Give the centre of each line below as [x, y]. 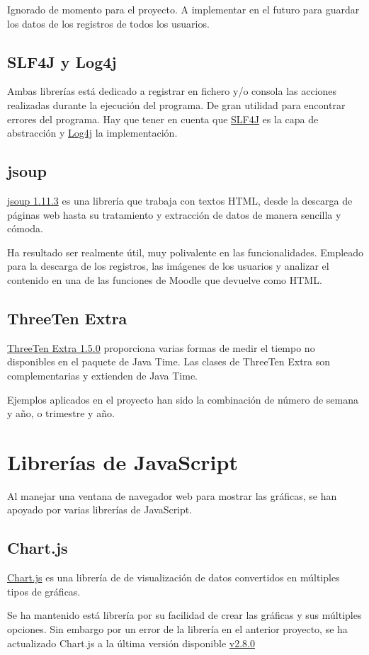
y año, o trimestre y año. [61, 413]
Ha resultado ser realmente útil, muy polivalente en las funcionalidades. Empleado [186, 252]
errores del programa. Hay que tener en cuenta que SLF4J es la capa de [163, 119]
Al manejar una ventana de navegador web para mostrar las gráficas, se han [172, 495]
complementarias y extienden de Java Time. [102, 375]
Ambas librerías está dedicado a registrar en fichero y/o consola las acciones [172, 91]
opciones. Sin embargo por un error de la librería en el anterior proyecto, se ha [177, 629]
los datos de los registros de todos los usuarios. [108, 23]
